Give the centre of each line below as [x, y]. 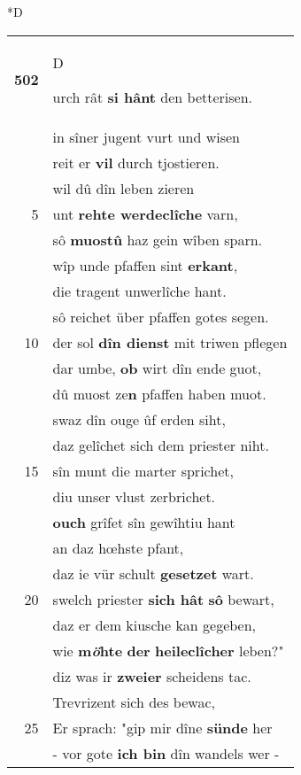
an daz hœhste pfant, [118, 547]
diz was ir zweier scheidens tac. [152, 676]
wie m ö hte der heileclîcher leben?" [168, 650]
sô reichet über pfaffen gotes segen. [161, 316]
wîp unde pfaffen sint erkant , [145, 265]
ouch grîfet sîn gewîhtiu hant [144, 522]
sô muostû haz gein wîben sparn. [158, 239]
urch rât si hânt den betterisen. [153, 97]
